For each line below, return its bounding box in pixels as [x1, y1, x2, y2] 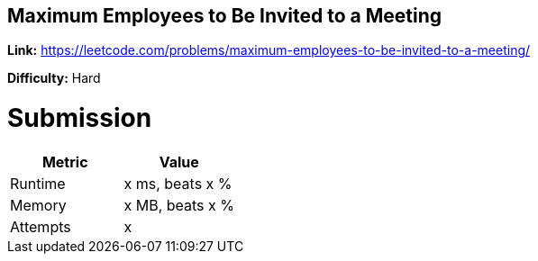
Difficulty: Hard [7, 70, 101, 86]
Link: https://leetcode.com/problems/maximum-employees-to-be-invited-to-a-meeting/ [7, 42, 531, 58]
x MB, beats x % [123, 195, 234, 214]
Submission [7, 103, 152, 134]
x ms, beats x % [123, 174, 233, 193]
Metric [41, 152, 88, 171]
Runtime [10, 174, 66, 193]
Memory [10, 195, 67, 214]
